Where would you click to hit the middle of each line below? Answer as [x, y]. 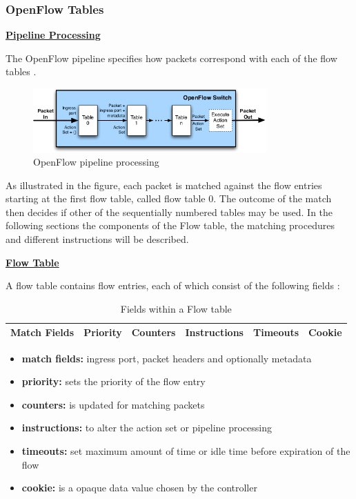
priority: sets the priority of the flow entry [113, 381]
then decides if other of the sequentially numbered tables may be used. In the [169, 212]
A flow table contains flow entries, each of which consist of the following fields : [173, 285]
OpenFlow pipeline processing [96, 162]
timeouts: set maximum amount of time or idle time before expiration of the [186, 450]
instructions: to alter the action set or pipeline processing [147, 428]
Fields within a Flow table [176, 308]
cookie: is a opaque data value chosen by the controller [139, 488]
